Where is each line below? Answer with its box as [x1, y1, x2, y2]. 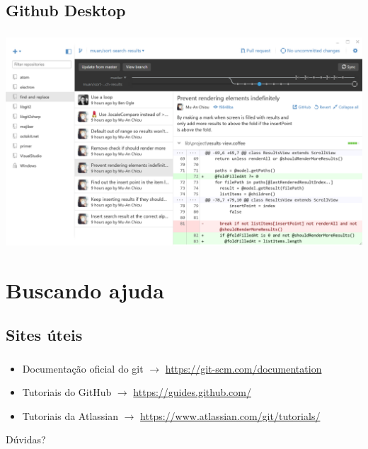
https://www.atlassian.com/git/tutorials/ [140, 408, 321, 423]
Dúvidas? [6, 432, 46, 447]
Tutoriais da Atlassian [22, 408, 119, 423]
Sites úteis [6, 324, 83, 346]
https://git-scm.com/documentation [165, 361, 322, 375]
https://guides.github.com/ [133, 385, 251, 400]
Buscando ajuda [6, 275, 164, 304]
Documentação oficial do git [22, 361, 144, 375]
